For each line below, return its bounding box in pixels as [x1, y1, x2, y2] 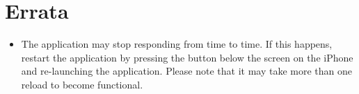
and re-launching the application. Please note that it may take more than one [21, 64, 352, 78]
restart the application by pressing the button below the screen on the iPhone [21, 50, 353, 64]
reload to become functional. [21, 77, 143, 91]
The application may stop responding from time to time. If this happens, [21, 37, 333, 51]
